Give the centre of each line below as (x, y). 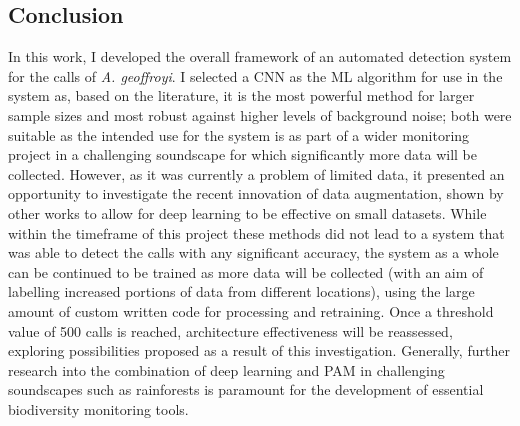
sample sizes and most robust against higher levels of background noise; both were (260, 114)
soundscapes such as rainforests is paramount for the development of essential (246, 389)
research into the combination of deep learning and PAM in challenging (226, 369)
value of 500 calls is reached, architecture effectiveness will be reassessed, (230, 330)
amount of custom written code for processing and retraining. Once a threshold (251, 310)
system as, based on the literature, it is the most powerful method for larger (241, 95)
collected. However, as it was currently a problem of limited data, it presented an (256, 173)
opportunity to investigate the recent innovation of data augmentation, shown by (256, 193)
